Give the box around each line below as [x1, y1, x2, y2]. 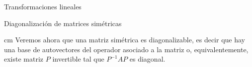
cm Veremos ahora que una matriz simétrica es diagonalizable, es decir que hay [4, 34, 245, 45]
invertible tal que [52, 54, 104, 64]
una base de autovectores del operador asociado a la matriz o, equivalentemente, [4, 44, 249, 54]
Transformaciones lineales [4, 1, 82, 11]
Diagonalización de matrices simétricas [4, 18, 122, 28]
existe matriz [4, 54, 44, 64]
